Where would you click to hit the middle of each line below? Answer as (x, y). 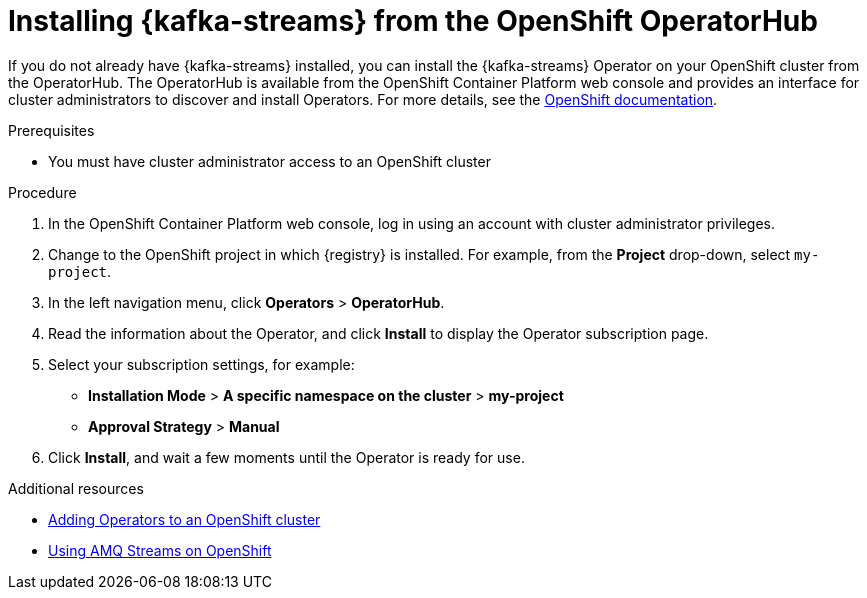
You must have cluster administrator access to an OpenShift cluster (269, 161)
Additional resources (76, 488)
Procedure (42, 192)
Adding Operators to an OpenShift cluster (184, 519)
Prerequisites (51, 130)
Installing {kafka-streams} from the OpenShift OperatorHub (413, 21)
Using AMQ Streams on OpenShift (160, 550)
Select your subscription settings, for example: (201, 364)
